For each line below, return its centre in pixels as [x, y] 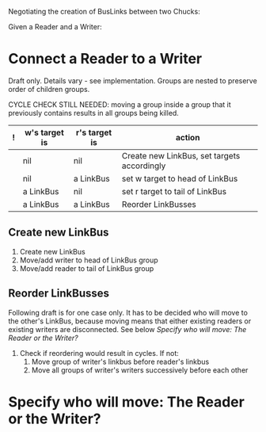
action [188, 137]
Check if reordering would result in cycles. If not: [99, 353]
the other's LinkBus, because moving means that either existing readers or [130, 321]
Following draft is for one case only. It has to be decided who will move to [128, 312]
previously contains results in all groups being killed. [94, 113]
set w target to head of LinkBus [180, 178]
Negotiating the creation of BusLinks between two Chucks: [104, 11]
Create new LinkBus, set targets [181, 155]
